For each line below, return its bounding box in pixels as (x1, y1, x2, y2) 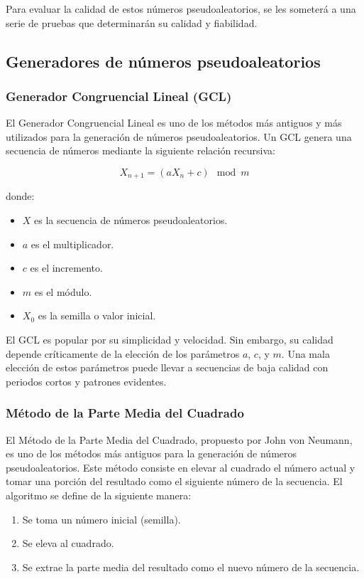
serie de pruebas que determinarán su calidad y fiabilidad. (6, 15, 258, 30)
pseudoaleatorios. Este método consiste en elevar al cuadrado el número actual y (6, 460, 355, 474)
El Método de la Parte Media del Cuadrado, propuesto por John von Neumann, (6, 432, 353, 447)
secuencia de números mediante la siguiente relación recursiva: (6, 143, 275, 158)
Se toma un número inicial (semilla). (22, 511, 181, 526)
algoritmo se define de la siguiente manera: (6, 487, 192, 502)
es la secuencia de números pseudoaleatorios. (34, 213, 228, 228)
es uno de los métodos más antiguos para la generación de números (6, 446, 297, 461)
